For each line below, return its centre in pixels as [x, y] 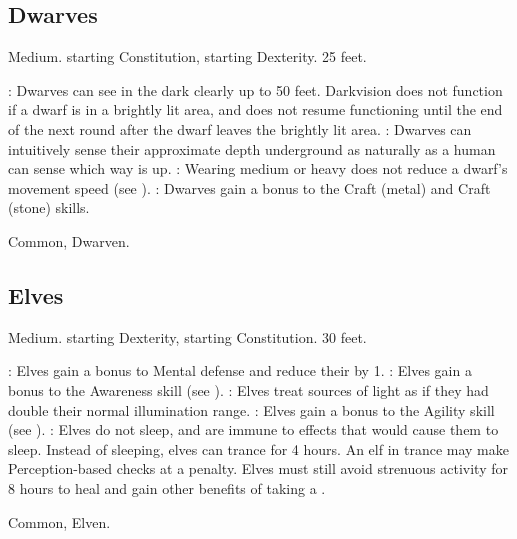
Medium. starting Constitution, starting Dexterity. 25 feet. [187, 56]
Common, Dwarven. [69, 240]
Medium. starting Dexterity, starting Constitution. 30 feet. [187, 336]
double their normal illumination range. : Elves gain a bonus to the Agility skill [251, 409]
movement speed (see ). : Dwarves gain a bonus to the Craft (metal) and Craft [249, 187]
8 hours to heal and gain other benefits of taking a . [167, 487]
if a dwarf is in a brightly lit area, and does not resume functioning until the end [255, 109]
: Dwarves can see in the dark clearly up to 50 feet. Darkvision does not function [255, 89]
